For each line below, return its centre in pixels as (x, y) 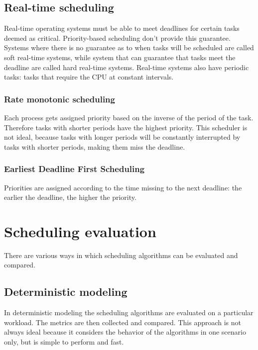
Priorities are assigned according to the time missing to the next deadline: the (123, 187)
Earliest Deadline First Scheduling (74, 169)
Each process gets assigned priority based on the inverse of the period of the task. (129, 117)
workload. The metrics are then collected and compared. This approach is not (123, 322)
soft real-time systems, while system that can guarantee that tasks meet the (120, 57)
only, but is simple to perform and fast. (64, 342)
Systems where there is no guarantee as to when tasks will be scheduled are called (129, 47)
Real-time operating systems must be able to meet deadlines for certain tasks (122, 28)
